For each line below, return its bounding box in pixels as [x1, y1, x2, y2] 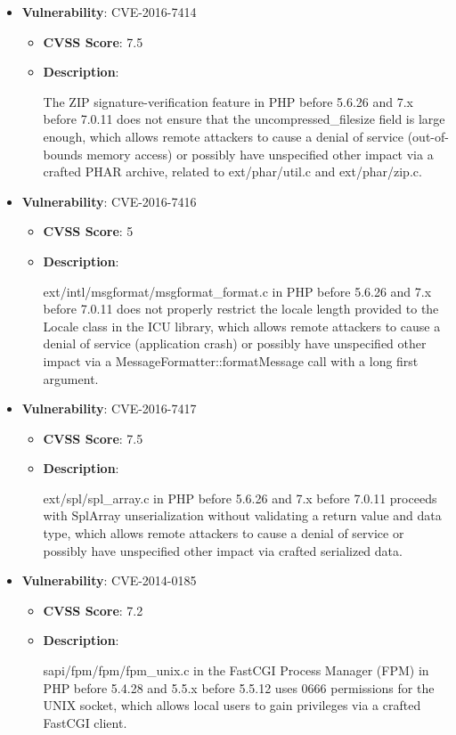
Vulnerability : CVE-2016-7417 [21, 399, 197, 418]
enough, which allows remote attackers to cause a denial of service [43, 127, 404, 145]
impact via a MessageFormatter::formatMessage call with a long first [43, 351, 419, 370]
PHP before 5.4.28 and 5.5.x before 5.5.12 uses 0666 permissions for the [43, 678, 435, 697]
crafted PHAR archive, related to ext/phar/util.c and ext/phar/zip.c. [43, 162, 422, 181]
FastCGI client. [43, 713, 127, 731]
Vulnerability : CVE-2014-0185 [21, 571, 197, 590]
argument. [43, 369, 99, 388]
